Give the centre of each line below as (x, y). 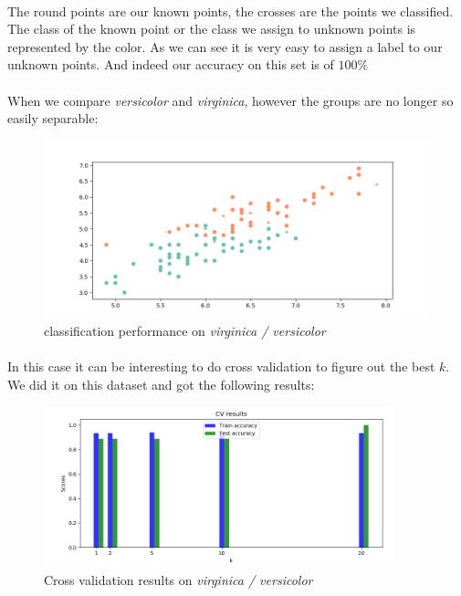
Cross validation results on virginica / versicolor (178, 579)
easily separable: (53, 118)
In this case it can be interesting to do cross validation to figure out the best (221, 366)
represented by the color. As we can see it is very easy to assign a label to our (225, 46)
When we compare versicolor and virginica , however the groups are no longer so (230, 100)
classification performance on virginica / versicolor (185, 331)
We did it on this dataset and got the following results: (161, 385)
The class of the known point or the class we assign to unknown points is (212, 29)
